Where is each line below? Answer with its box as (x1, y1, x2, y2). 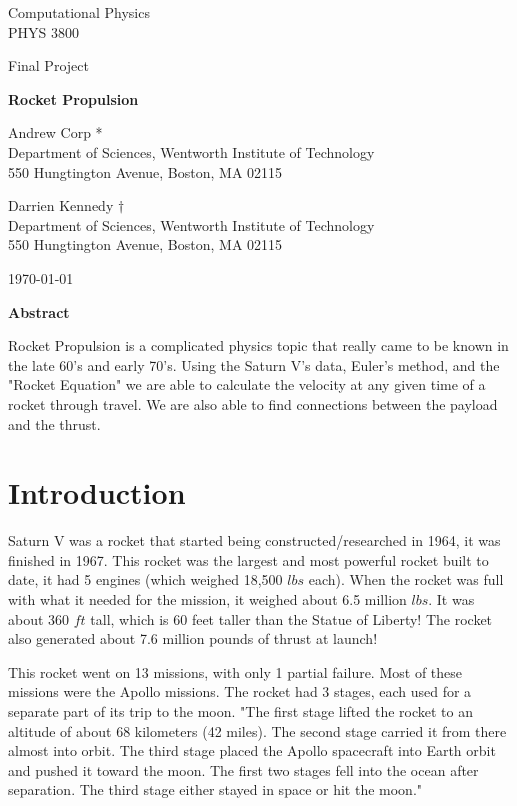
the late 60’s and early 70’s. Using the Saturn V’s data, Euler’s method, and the (8, 354, 500, 375)
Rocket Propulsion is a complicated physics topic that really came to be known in (8, 335, 509, 356)
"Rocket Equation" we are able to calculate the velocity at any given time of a (8, 374, 486, 395)
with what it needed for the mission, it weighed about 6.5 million (8, 589, 407, 609)
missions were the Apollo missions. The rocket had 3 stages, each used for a (8, 681, 472, 702)
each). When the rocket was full (308, 569, 504, 590)
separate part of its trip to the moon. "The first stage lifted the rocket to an (8, 700, 473, 721)
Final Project (8, 55, 89, 76)
